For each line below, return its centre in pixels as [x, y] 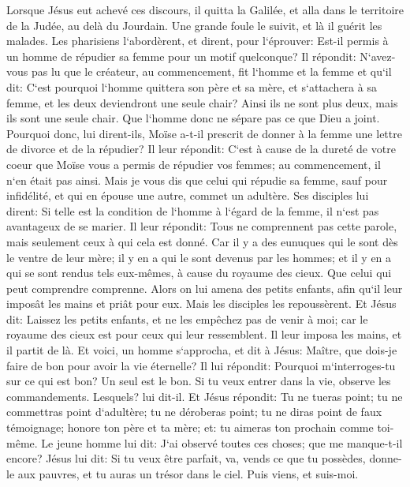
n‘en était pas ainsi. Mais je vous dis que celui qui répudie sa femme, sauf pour [197, 180]
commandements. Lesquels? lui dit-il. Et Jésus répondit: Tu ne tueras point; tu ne [205, 396]
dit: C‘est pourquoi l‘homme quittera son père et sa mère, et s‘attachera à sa [192, 86]
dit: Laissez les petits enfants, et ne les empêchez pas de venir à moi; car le [187, 318]
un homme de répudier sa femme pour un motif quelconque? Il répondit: [181, 56]
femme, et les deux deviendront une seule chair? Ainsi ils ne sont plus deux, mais [202, 102]
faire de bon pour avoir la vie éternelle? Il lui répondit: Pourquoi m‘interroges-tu [201, 365]
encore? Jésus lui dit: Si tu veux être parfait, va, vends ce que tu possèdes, [186, 458]
